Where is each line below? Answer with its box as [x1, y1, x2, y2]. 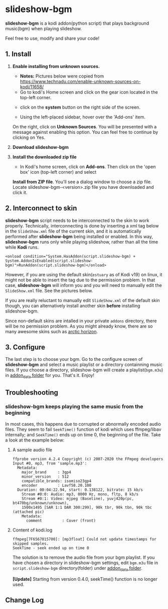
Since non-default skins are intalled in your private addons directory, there [5, 318, 157, 324]
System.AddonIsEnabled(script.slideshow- [5, 258, 93, 263]
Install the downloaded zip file [12, 154, 77, 160]
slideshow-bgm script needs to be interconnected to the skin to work [5, 217, 149, 223]
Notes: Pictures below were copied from [20, 73, 104, 79]
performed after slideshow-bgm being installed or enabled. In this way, [5, 233, 153, 240]
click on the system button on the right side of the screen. [20, 104, 140, 110]
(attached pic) [12, 509, 45, 514]
